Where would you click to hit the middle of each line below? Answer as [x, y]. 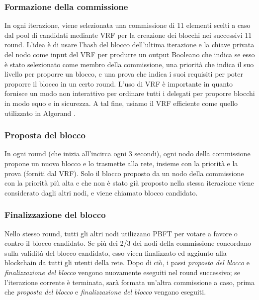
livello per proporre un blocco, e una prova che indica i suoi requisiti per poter [124, 74]
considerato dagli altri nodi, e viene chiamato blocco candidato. [101, 192]
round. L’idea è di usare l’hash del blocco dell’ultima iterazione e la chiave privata [129, 45]
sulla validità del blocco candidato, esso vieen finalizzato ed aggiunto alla [116, 252]
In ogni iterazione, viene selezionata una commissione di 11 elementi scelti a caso [128, 25]
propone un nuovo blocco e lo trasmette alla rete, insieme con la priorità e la [121, 163]
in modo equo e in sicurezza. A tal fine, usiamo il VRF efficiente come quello [121, 103]
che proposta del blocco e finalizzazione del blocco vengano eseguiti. [105, 292]
